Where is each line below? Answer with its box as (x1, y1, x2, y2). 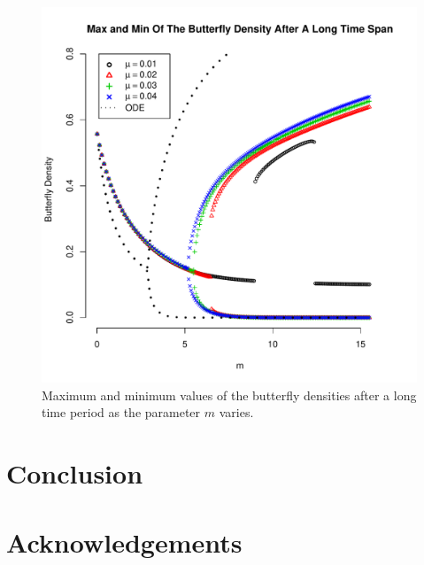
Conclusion (6, 454, 143, 491)
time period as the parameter (42, 403, 201, 422)
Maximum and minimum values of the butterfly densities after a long (42, 385, 417, 404)
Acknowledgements (6, 524, 243, 561)
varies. (219, 403, 254, 422)
